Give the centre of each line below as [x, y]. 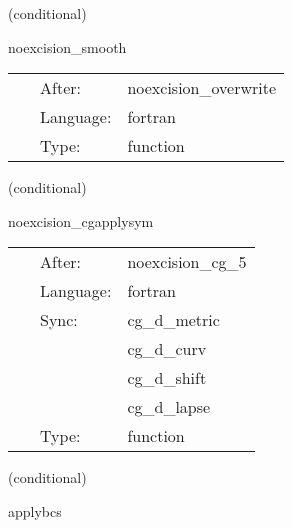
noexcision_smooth [67, 46]
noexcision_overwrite [201, 88]
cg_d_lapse [169, 407]
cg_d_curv [167, 349]
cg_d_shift [167, 378]
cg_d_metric [173, 320]
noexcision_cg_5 [187, 262]
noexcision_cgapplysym [81, 220]
